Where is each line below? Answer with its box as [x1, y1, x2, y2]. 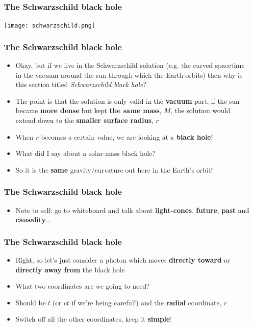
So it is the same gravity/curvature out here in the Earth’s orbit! [15, 164, 213, 175]
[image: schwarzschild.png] [4, 22, 96, 30]
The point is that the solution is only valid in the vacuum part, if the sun [15, 95, 240, 106]
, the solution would [170, 105, 230, 116]
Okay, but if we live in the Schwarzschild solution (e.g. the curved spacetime [15, 60, 245, 70]
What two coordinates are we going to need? [15, 281, 150, 291]
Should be [15, 297, 46, 307]
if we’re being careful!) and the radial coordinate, [71, 297, 222, 307]
